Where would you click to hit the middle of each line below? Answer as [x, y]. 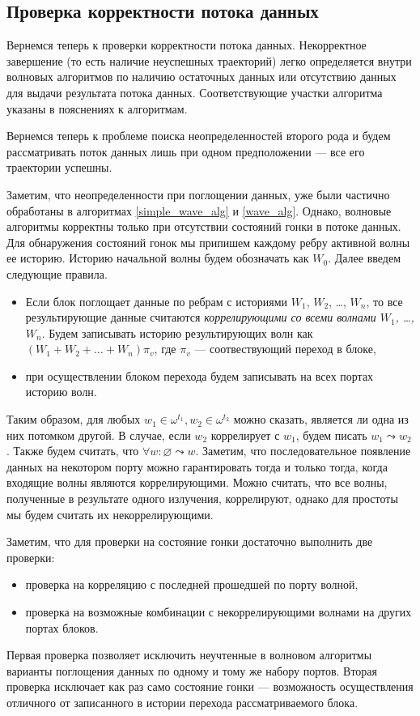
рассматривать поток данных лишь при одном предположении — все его [186, 151]
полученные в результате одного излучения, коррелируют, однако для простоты [202, 499]
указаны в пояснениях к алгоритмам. [97, 108]
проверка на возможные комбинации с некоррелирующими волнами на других [218, 612]
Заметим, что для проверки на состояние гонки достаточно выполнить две [190, 541]
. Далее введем [365, 258]
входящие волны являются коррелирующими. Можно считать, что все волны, [197, 482]
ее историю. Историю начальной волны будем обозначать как [158, 258]
